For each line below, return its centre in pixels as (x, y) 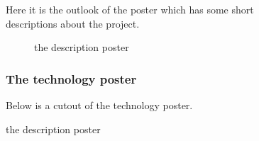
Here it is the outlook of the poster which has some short (130, 9)
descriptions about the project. (73, 23)
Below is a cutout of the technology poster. (99, 105)
